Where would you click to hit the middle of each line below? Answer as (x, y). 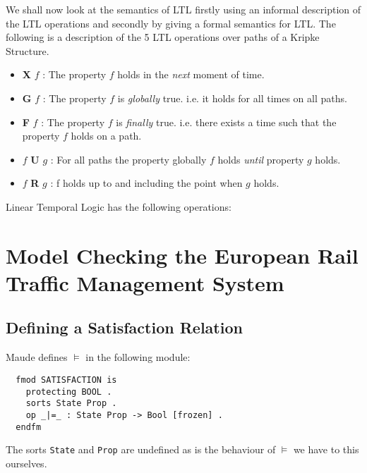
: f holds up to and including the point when (146, 183)
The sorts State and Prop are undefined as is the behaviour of (141, 449)
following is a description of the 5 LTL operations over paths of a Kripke (163, 37)
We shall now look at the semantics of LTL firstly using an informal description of (183, 9)
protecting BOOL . (69, 392)
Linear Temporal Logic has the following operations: (119, 206)
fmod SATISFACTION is (66, 380)
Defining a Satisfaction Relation (124, 327)
